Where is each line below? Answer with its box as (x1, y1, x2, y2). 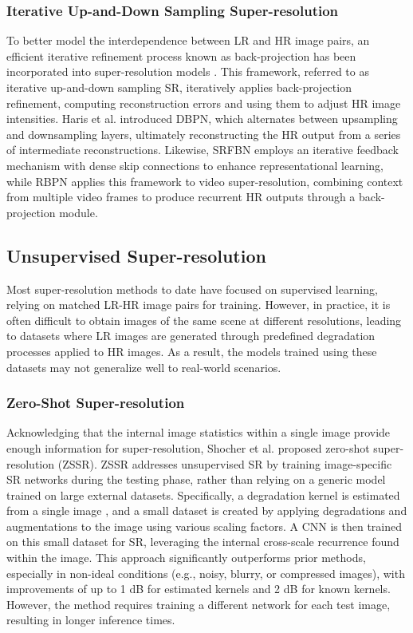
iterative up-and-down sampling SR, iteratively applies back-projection (6, 79, 352, 95)
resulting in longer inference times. (6, 611, 175, 628)
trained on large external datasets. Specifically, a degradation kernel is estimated (6, 486, 400, 503)
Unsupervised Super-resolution (6, 243, 266, 267)
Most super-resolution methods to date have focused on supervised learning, (6, 280, 378, 297)
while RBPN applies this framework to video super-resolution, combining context (6, 172, 403, 189)
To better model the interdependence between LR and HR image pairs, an (6, 32, 370, 49)
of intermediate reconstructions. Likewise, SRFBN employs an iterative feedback (6, 141, 399, 158)
